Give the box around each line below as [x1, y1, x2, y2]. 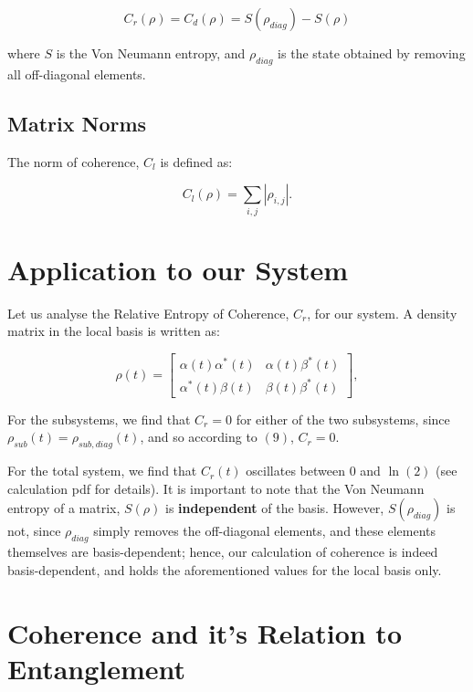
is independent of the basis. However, [165, 498, 384, 518]
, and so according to [140, 427, 258, 446]
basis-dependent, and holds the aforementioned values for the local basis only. [7, 560, 442, 579]
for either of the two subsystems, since [236, 409, 450, 428]
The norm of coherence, [7, 152, 140, 171]
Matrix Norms [7, 109, 147, 137]
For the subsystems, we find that [7, 409, 191, 428]
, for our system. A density [307, 303, 457, 322]
